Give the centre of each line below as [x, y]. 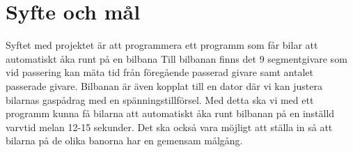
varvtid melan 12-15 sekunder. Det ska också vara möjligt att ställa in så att [169, 127]
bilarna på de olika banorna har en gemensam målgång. [124, 140]
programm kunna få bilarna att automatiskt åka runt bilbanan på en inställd [170, 113]
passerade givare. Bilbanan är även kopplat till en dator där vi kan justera [164, 85]
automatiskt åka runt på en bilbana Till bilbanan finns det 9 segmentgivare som [176, 58]
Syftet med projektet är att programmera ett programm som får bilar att [162, 45]
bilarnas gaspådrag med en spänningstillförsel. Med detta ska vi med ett [160, 99]
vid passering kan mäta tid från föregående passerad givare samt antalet [159, 72]
